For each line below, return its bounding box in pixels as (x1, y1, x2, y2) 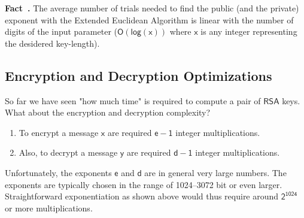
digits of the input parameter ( (5, 25, 118, 38)
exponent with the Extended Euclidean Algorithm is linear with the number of (5, 13, 294, 26)
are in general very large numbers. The (144, 166, 287, 178)
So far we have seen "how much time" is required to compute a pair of (5, 94, 261, 107)
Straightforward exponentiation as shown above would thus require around (5, 190, 279, 202)
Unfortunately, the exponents (5, 166, 112, 178)
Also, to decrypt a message (19, 146, 118, 159)
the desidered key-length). (5, 37, 100, 49)
